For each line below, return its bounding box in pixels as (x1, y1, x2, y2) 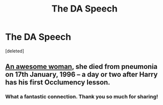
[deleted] (5, 48, 24, 54)
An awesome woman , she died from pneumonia (5, 62, 157, 71)
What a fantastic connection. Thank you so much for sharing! (5, 93, 158, 100)
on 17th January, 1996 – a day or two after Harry (5, 70, 158, 79)
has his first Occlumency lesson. (5, 78, 111, 87)
